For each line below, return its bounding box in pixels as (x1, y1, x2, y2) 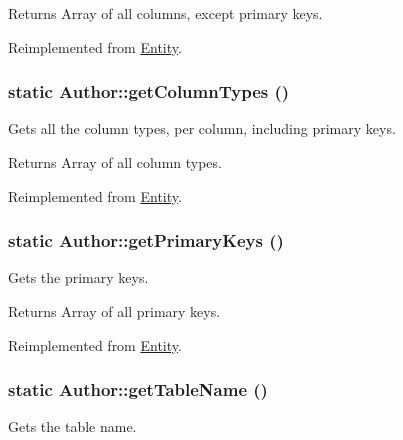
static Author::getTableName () (8, 377, 268, 402)
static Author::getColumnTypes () (8, 79, 290, 104)
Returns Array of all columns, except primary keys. (8, 3, 323, 23)
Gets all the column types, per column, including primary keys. (8, 118, 396, 139)
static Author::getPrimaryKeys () (8, 228, 284, 253)
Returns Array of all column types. (8, 152, 222, 172)
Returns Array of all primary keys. (8, 301, 221, 321)
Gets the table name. (8, 416, 137, 437)
